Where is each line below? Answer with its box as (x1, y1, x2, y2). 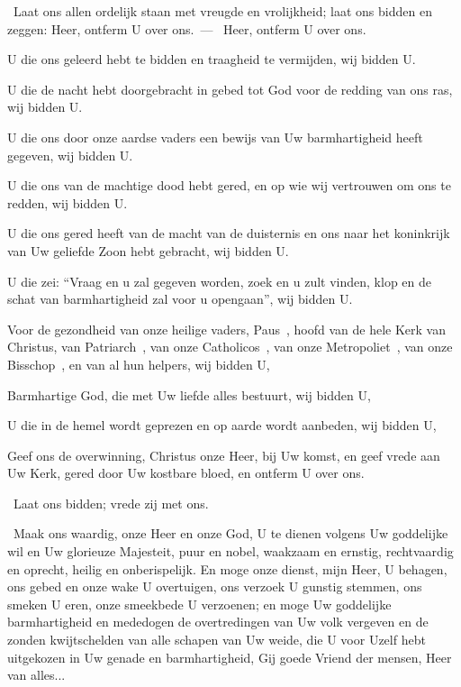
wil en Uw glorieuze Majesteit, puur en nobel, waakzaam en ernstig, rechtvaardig (7, 542, 454, 561)
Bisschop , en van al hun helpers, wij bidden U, (7, 354, 270, 373)
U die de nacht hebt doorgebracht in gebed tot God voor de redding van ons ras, (7, 79, 453, 98)
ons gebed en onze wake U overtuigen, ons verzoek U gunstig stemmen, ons (7, 577, 422, 596)
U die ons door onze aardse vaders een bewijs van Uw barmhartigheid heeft (7, 127, 423, 146)
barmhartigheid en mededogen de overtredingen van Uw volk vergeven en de (7, 612, 429, 631)
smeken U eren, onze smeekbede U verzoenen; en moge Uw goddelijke (7, 594, 392, 613)
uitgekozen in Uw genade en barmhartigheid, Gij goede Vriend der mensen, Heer (7, 647, 452, 666)
